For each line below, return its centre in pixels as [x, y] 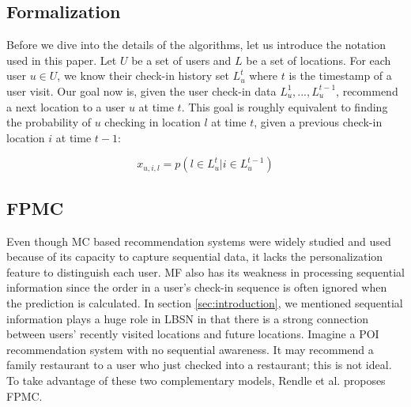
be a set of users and [181, 60]
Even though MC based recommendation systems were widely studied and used [199, 241]
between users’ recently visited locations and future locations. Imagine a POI [193, 334]
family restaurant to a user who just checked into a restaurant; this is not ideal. [199, 365]
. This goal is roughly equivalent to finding [285, 106]
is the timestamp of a [340, 75]
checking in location [153, 122]
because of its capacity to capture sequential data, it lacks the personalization [195, 256]
